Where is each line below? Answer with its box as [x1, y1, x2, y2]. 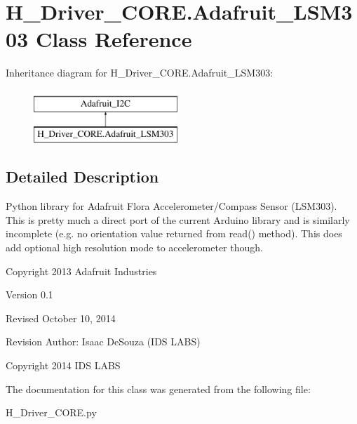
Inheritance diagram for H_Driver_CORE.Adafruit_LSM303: [6, 65, 274, 80]
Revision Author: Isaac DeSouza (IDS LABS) [6, 334, 201, 349]
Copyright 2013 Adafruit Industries [6, 263, 157, 278]
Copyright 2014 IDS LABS [6, 358, 121, 373]
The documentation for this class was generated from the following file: [6, 381, 311, 396]
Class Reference [35, 25, 192, 53]
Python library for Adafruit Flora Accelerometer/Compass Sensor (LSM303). [6, 199, 337, 213]
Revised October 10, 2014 [6, 310, 116, 325]
